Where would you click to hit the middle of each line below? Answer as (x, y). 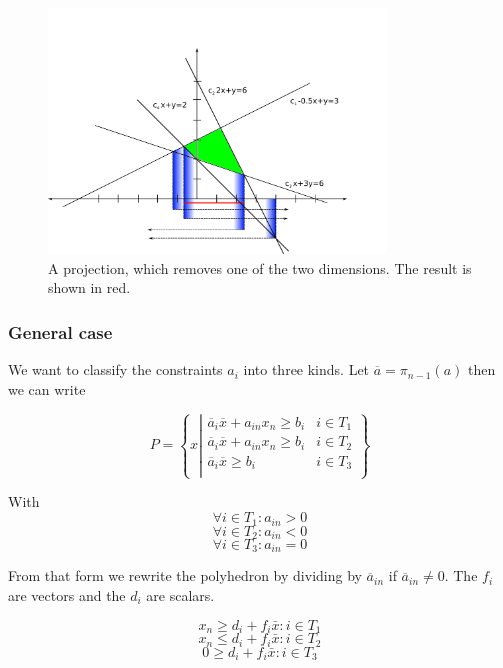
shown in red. (89, 287)
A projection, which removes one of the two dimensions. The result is (260, 267)
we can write (47, 388)
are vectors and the (67, 595)
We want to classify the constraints (115, 369)
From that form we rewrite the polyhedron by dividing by (185, 575)
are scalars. (180, 595)
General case (60, 331)
